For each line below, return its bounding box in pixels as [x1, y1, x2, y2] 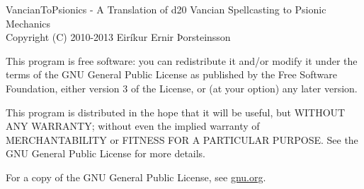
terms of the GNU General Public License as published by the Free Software [6, 67, 337, 82]
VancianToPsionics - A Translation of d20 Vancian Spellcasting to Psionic [6, 2, 326, 16]
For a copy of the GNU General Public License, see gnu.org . [6, 169, 266, 184]
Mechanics [6, 16, 51, 30]
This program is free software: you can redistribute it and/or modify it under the [6, 53, 358, 68]
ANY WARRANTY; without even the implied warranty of [6, 118, 260, 133]
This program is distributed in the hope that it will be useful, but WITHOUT [6, 104, 346, 119]
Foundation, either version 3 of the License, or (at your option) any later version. [6, 80, 358, 95]
